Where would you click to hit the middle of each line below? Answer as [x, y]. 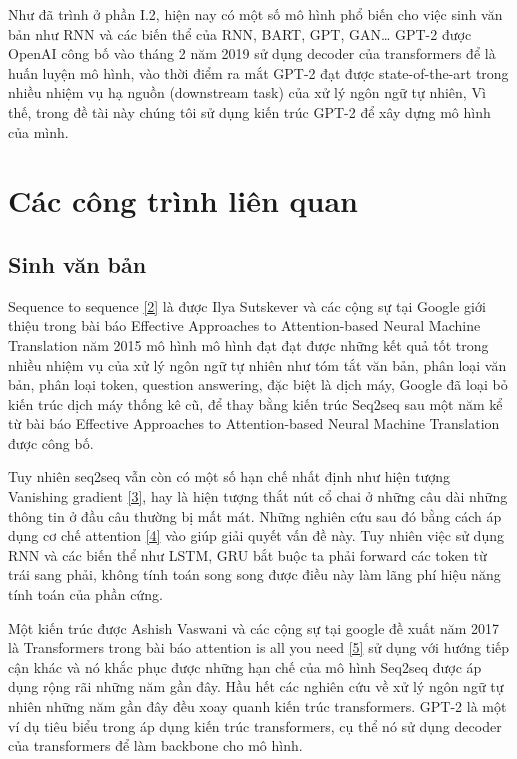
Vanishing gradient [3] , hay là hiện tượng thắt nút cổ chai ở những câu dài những [258, 496]
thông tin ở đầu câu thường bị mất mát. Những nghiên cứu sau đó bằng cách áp [255, 515]
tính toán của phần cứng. [85, 594]
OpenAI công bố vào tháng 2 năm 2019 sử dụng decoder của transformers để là [252, 53]
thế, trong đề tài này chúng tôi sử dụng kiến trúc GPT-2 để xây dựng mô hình [249, 111]
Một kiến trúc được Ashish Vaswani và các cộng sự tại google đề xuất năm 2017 [254, 627]
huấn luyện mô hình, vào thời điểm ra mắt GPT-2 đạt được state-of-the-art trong [258, 72]
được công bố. [51, 442]
